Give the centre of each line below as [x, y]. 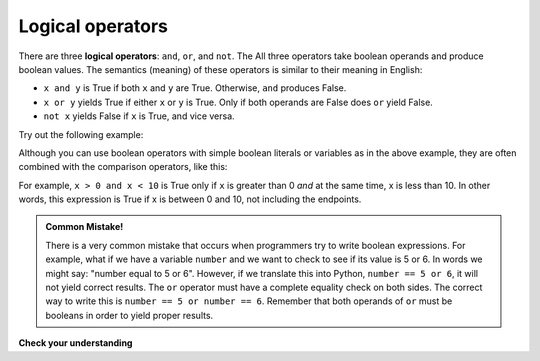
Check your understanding [75, 343]
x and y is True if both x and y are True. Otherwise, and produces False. [195, 88]
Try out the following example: [81, 134]
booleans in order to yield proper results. [129, 315]
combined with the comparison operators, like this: [123, 167]
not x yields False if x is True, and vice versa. [139, 116]
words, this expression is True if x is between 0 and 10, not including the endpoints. [190, 199]
